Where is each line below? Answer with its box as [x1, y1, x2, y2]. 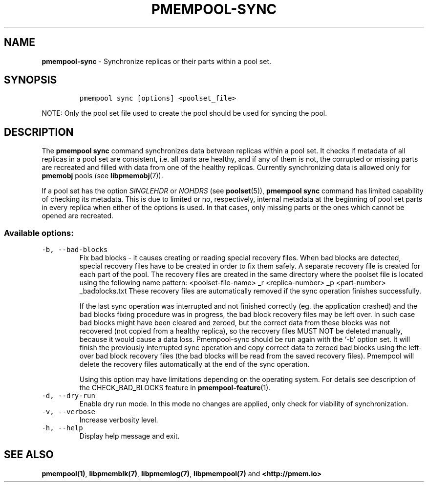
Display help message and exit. [79, 432, 180, 441]
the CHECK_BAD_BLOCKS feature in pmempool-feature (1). [79, 383, 271, 392]
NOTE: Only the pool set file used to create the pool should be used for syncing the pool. [42, 109, 327, 118]
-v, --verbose [42, 408, 95, 416]
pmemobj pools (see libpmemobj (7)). [42, 171, 163, 180]
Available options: [4, 228, 74, 238]
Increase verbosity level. [79, 416, 158, 424]
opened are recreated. [42, 211, 114, 220]
